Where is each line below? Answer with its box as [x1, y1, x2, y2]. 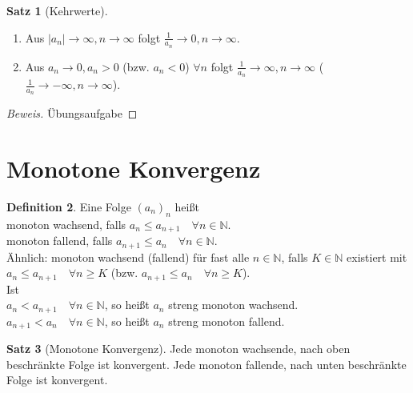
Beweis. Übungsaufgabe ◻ [6, 105, 138, 122]
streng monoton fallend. [168, 312, 285, 329]
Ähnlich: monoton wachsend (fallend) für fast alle [6, 248, 250, 265]
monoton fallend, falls [6, 232, 113, 249]
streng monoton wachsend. [168, 296, 299, 313]
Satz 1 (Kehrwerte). [6, 2, 108, 18]
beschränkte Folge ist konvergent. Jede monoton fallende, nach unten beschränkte [6, 355, 407, 372]
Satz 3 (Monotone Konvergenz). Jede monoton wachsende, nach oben [6, 340, 351, 357]
